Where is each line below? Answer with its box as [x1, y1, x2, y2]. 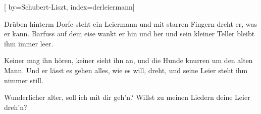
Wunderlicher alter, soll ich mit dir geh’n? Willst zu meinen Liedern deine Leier [4, 92, 250, 102]
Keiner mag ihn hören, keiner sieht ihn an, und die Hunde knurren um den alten [4, 55, 253, 66]
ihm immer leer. [4, 38, 54, 48]
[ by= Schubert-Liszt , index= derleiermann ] [4, 2, 135, 12]
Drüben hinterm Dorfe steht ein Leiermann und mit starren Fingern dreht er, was [4, 18, 257, 29]
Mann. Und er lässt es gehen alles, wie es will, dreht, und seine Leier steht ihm [4, 65, 248, 75]
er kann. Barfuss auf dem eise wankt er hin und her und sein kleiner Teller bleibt [4, 28, 255, 39]
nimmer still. [4, 75, 43, 85]
